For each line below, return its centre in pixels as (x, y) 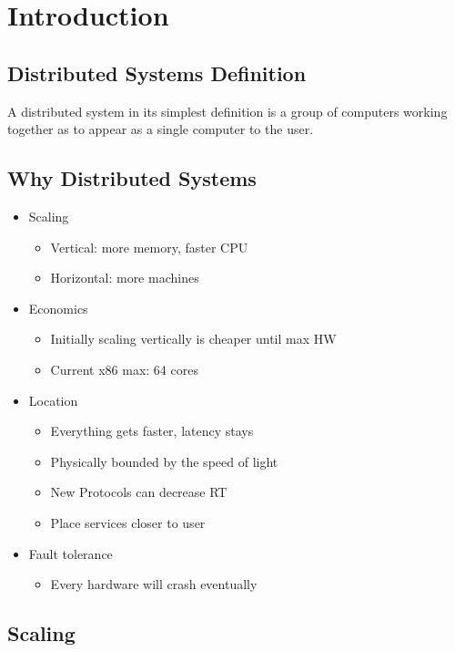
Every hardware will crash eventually (154, 584)
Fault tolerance (71, 553)
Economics (58, 308)
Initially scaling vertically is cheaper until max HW (193, 339)
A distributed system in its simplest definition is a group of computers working (227, 111)
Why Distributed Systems (132, 178)
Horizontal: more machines (125, 278)
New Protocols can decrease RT (139, 492)
